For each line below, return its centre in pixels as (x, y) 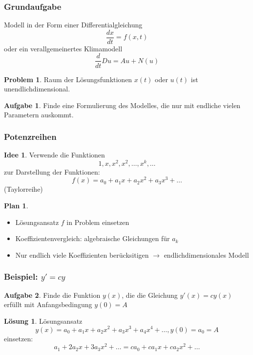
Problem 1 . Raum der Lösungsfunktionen (68, 79)
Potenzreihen (30, 136)
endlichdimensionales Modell (206, 255)
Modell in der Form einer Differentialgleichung (73, 25)
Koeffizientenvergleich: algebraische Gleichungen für (93, 238)
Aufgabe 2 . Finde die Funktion (52, 295)
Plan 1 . (16, 206)
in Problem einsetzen (98, 222)
